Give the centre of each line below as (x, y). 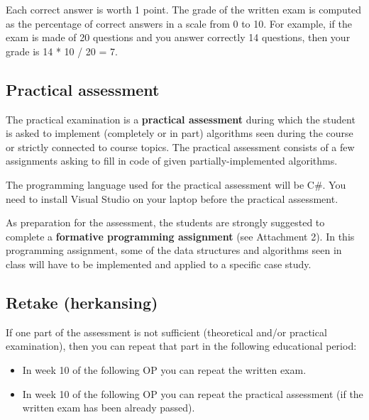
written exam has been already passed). (109, 408)
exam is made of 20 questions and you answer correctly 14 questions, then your (178, 37)
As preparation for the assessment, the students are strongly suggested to (165, 222)
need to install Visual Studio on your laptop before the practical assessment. (172, 198)
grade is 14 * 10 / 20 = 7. (62, 51)
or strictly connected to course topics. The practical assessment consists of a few (180, 147)
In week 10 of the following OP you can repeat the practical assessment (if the (193, 393)
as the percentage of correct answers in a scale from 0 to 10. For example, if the (179, 23)
